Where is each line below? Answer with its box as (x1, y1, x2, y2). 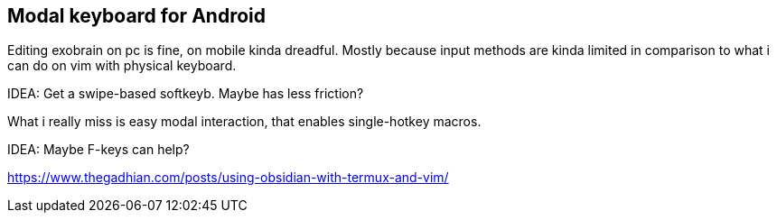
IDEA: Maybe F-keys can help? (7, 142, 190, 158)
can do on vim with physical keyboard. (7, 58, 237, 74)
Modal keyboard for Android (7, 5, 266, 27)
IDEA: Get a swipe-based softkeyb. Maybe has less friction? (7, 86, 364, 102)
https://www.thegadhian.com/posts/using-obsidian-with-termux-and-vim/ (7, 170, 449, 186)
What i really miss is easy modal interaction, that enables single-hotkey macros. (7, 114, 482, 130)
